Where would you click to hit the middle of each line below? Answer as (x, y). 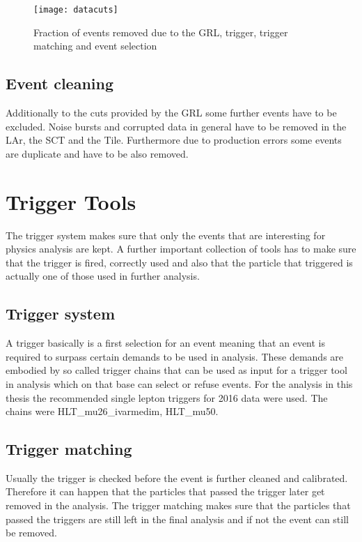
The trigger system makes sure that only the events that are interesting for (166, 235)
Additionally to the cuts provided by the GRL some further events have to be (171, 113)
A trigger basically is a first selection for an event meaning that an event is (166, 343)
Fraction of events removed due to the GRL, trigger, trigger (161, 32)
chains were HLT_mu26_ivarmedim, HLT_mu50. (112, 411)
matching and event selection (95, 46)
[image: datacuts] (76, 10)
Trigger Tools (71, 201)
